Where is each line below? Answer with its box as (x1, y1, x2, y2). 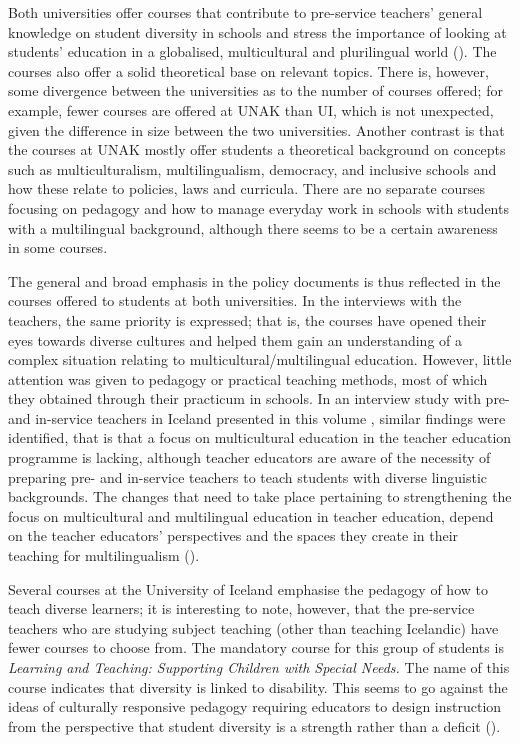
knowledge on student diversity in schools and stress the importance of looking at (8, 21, 507, 42)
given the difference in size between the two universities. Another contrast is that (8, 119, 505, 140)
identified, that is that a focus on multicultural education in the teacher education (8, 427, 512, 448)
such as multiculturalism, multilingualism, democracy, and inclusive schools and (8, 158, 497, 179)
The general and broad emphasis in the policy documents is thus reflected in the (8, 270, 501, 291)
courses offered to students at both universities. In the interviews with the (8, 290, 462, 311)
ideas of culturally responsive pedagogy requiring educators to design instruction (8, 696, 502, 717)
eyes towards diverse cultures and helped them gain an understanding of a (8, 329, 462, 350)
